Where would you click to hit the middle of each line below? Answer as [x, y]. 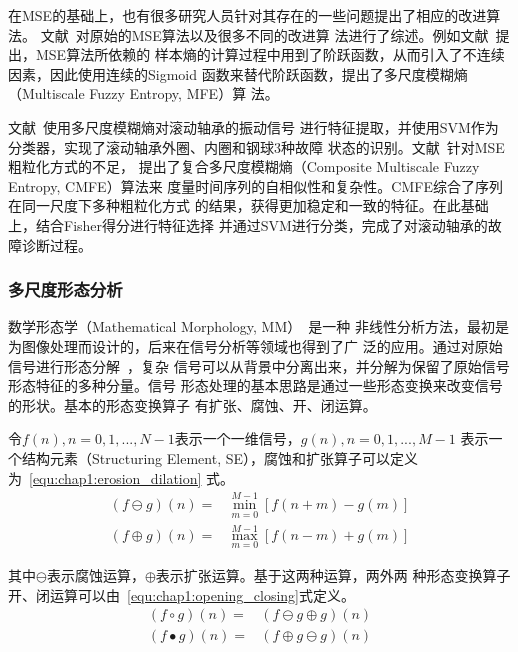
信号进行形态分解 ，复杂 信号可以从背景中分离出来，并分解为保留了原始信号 [259, 365]
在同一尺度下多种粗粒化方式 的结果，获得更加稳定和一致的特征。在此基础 [248, 205]
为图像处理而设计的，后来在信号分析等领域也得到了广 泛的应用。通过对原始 [255, 345]
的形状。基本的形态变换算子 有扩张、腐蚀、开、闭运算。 [192, 404]
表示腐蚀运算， [95, 575]
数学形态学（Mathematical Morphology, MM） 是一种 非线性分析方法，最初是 [258, 326]
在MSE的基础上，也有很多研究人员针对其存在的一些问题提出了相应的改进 [247, 15]
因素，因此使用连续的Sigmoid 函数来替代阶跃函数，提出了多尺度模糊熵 [238, 73]
